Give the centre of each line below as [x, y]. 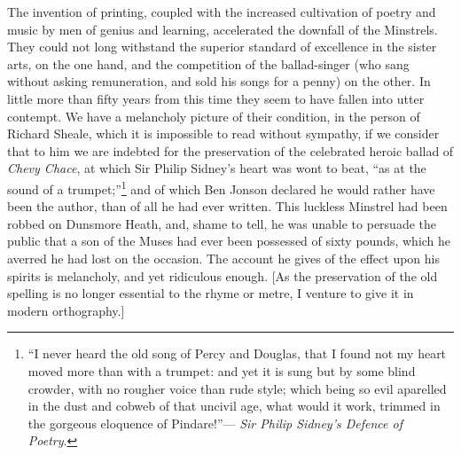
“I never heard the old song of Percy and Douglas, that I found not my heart [237, 353]
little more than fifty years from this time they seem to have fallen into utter [216, 98]
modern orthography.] [66, 310]
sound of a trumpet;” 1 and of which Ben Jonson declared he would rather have [221, 187]
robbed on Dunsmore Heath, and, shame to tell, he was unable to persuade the [222, 223]
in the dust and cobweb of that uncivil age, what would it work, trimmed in [234, 406]
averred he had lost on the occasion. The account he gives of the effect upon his [223, 258]
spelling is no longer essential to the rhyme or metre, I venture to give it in [211, 293]
